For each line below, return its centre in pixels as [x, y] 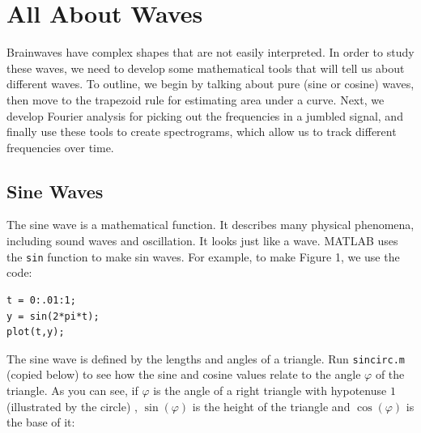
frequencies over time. [60, 147]
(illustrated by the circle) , [72, 406]
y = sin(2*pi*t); [53, 316]
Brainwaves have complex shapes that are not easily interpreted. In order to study [210, 52]
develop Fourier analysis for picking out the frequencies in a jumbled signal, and [205, 115]
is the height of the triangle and [271, 406]
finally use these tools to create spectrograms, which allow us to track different [202, 132]
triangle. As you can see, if [72, 390]
